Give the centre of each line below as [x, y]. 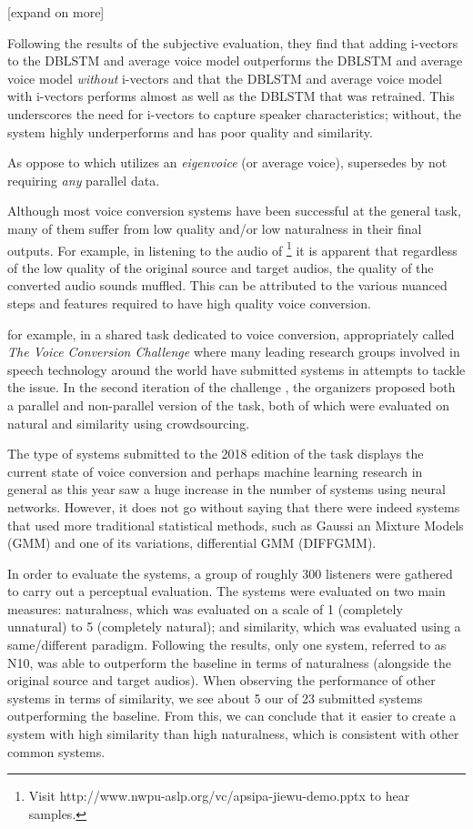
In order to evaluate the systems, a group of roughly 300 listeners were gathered [230, 573]
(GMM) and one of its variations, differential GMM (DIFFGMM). [192, 543]
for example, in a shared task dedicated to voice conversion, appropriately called [231, 334]
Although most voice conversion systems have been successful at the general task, [234, 211]
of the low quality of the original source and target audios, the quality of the [221, 267]
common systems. [56, 751]
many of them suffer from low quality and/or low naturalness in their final [215, 228]
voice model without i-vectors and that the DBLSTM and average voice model [225, 78]
